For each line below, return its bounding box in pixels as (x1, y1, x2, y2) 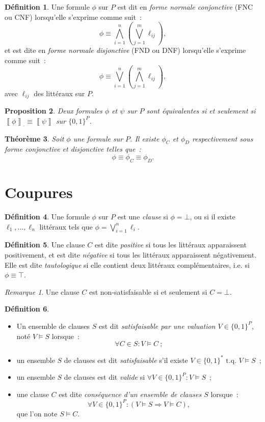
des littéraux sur (34, 88, 85, 98)
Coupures (5, 182, 73, 203)
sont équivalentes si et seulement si (146, 105, 256, 116)
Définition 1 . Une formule (5, 2, 90, 12)
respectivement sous (192, 133, 253, 144)
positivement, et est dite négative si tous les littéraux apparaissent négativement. (5, 249, 257, 260)
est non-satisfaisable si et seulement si (89, 286, 207, 297)
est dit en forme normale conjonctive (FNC (117, 2, 253, 12)
